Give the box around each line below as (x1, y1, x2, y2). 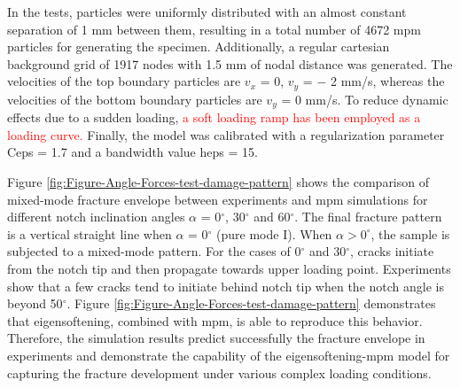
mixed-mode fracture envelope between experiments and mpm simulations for (7, 190, 428, 208)
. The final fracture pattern (294, 207, 442, 226)
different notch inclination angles (7, 207, 185, 226)
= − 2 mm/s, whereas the (302, 72, 445, 90)
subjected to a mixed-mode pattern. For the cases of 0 (7, 242, 301, 260)
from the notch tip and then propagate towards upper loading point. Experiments (7, 260, 451, 278)
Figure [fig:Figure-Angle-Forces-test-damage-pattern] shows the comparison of (7, 173, 430, 191)
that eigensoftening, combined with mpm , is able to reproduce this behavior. (7, 311, 423, 330)
